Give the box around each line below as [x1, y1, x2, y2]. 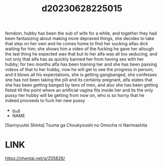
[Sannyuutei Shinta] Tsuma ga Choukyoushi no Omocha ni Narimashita [5, 122, 147, 128]
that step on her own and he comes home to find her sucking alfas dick [5, 41, 148, 47]
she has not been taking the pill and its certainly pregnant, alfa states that [5, 77, 153, 83]
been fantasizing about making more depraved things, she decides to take [5, 36, 155, 41]
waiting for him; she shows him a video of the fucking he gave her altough [5, 46, 154, 52]
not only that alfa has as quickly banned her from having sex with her [5, 56, 144, 62]
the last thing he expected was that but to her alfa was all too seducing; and [5, 51, 158, 57]
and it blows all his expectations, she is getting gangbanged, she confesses [5, 72, 157, 78]
